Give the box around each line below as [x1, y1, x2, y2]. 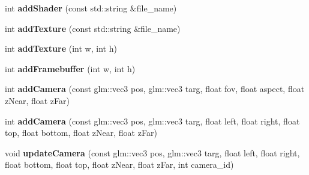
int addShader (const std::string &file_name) [5, 2, 177, 14]
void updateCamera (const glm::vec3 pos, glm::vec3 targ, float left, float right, [5, 146, 300, 159]
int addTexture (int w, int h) [5, 42, 117, 55]
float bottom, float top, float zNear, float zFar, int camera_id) [5, 158, 234, 171]
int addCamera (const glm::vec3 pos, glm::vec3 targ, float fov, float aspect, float [5, 82, 305, 95]
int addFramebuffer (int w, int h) [5, 62, 136, 75]
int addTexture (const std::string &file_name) [5, 22, 181, 34]
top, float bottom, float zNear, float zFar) [5, 126, 157, 139]
